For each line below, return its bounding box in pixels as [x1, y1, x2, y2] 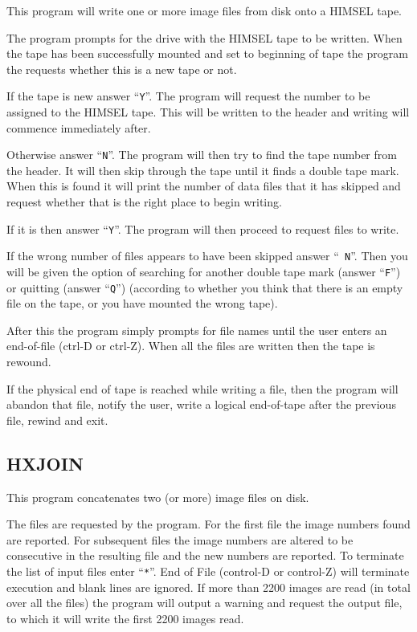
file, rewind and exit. [6, 411, 108, 428]
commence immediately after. [6, 119, 151, 136]
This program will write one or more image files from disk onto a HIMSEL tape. [6, 2, 403, 18]
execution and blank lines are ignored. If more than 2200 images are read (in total [6, 578, 411, 595]
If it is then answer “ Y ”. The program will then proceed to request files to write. [6, 220, 399, 237]
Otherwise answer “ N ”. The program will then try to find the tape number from [6, 146, 397, 163]
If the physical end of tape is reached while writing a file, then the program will [6, 380, 399, 397]
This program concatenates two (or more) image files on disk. [6, 488, 309, 505]
